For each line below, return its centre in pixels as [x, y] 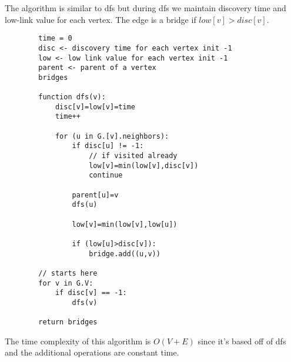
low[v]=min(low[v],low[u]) [125, 224]
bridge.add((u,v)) [125, 254]
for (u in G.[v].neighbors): [112, 136]
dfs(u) [85, 205]
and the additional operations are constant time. [92, 352]
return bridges [68, 322]
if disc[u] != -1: [108, 146]
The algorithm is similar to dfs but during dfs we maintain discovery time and [145, 8]
